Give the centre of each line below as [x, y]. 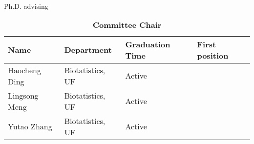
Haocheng [25, 70]
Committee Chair [127, 24]
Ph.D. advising [26, 6]
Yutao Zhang [30, 126]
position [213, 55]
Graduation [148, 44]
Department [88, 50]
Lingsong [23, 95]
